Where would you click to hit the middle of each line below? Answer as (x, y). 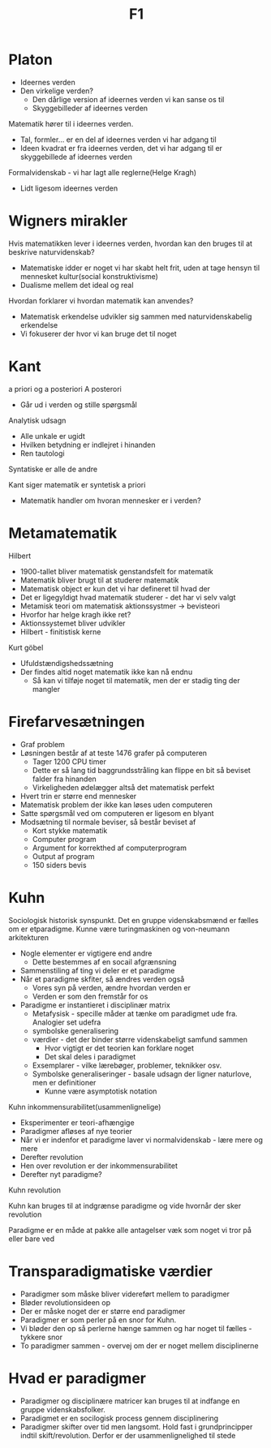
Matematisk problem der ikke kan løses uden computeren (116, 805)
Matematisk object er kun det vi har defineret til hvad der (115, 588)
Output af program (63, 856)
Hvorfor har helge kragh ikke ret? (75, 614)
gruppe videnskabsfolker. (62, 1409)
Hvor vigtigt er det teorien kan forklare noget (119, 1048)
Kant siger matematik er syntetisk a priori (77, 484)
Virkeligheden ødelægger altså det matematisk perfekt (123, 787)
